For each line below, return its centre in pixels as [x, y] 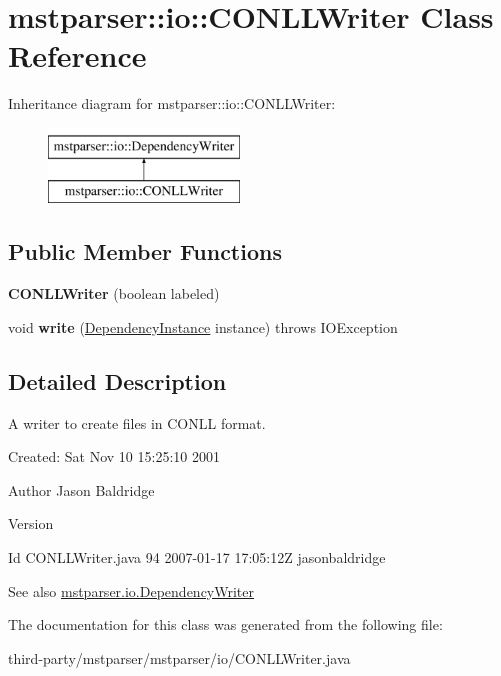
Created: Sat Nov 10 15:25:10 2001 [114, 456]
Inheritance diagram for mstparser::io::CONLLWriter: [172, 103]
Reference [77, 55]
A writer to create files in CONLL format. [137, 422]
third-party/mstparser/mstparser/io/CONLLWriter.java [179, 657]
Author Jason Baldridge [81, 489]
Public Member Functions [145, 251]
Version [31, 523]
